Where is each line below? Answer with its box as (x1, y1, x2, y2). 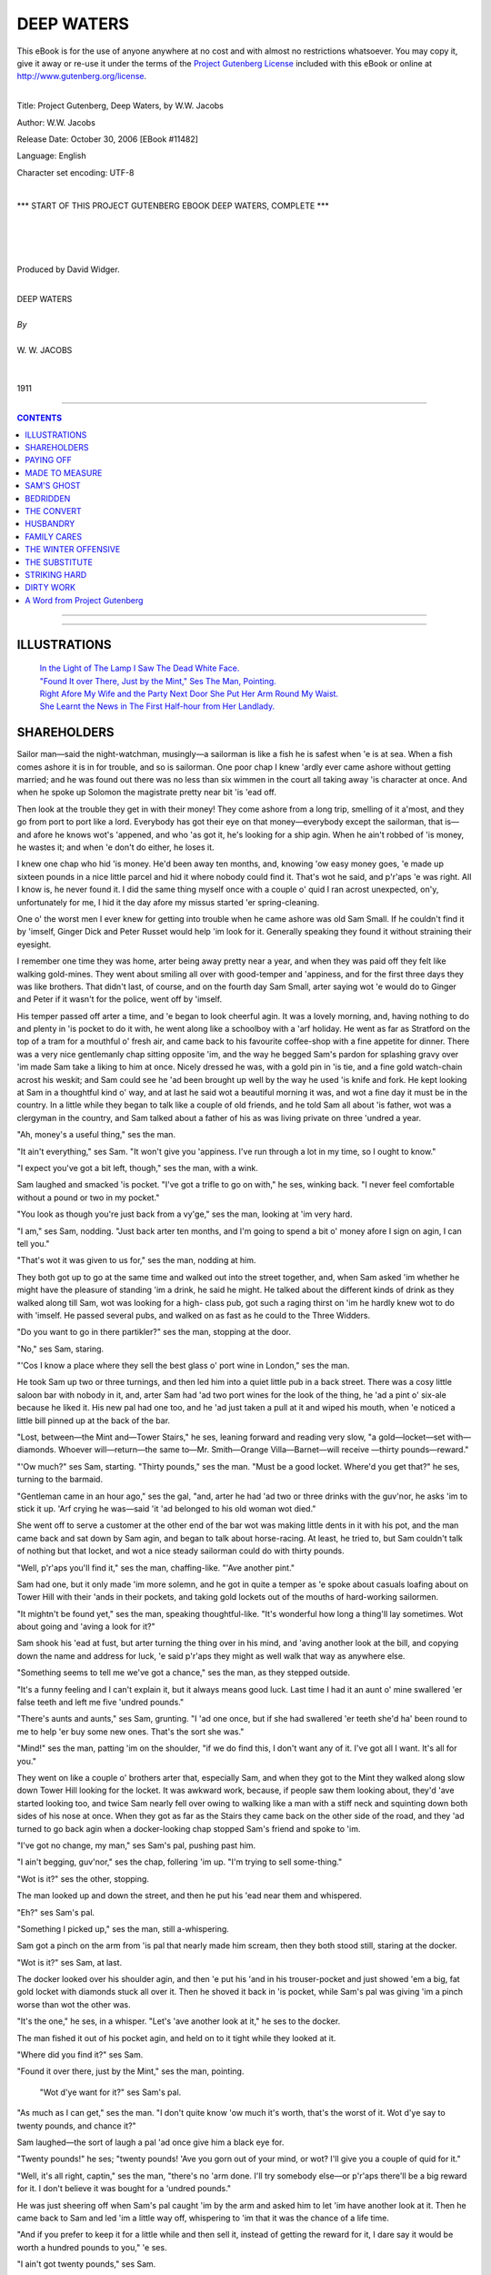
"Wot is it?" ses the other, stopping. (16, 1873, 150, 1884)
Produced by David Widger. (16, 264, 120, 275)
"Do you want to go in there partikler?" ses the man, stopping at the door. (16, 1327, 291, 1338)
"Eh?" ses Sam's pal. (16, 1906, 95, 1917)
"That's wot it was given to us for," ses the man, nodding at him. (16, 1255, 256, 1266)
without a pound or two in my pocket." (16, 1192, 160, 1203)
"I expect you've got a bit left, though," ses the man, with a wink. (16, 1162, 258, 1173)
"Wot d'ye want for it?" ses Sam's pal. (39, 2087, 182, 2098)
